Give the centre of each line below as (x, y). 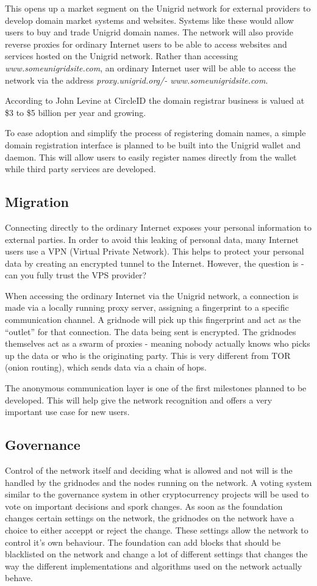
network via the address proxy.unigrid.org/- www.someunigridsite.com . (137, 80)
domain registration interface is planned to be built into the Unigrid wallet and (153, 144)
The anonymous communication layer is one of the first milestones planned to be (156, 388)
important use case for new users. (67, 412)
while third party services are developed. (80, 169)
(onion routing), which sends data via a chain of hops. (106, 367)
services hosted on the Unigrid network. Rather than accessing (122, 56)
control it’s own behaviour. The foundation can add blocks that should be (143, 542)
